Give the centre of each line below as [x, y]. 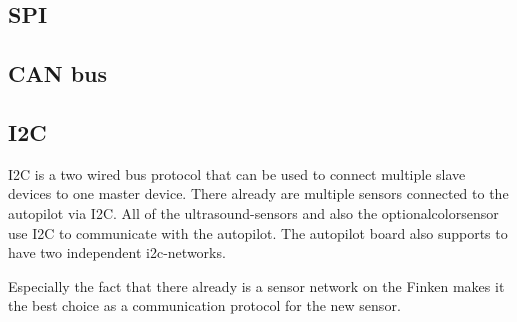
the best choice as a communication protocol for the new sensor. [204, 305]
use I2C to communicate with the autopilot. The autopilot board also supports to [258, 232]
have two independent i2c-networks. [117, 252]
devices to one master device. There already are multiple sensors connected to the [258, 193]
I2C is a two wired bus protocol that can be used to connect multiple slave [237, 173]
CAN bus [58, 73]
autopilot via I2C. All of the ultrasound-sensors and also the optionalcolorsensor [253, 212]
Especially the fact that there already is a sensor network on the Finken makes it [256, 285]
